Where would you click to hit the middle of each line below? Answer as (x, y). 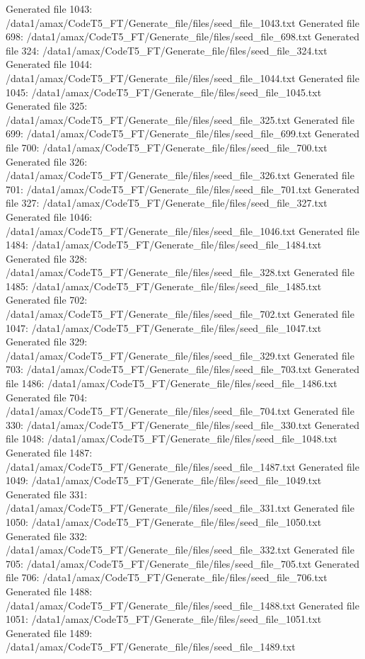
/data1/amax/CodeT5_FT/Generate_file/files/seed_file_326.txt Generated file (180, 175)
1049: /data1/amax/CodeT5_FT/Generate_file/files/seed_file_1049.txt (164, 480)
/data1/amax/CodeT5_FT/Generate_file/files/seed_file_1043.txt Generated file (182, 22)
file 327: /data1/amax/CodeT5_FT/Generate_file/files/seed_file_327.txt (167, 203)
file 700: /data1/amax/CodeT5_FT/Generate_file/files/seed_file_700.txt (167, 147)
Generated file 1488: (49, 591)
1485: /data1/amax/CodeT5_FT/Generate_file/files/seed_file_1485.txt (164, 286)
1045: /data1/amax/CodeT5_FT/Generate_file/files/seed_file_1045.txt (164, 92)
